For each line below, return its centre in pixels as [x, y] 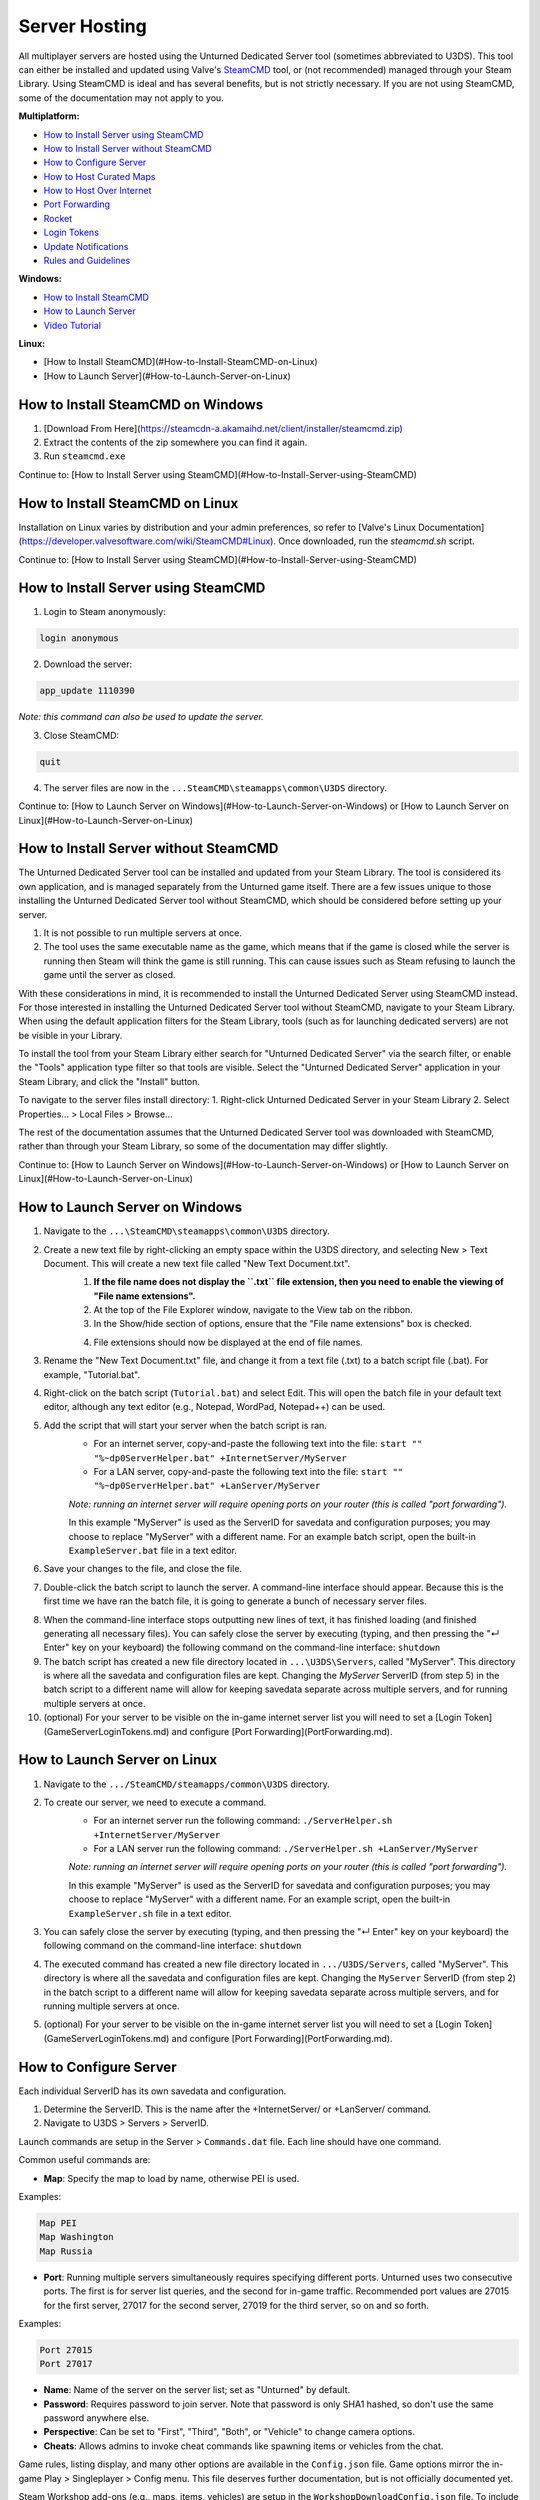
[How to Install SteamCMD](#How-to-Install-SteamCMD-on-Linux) [181, 362]
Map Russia [66, 2251]
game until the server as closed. [109, 975]
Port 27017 [66, 2364]
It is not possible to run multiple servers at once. [142, 932]
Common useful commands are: [84, 2160]
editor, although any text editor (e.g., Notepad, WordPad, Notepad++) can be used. [214, 1407]
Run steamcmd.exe [84, 456]
